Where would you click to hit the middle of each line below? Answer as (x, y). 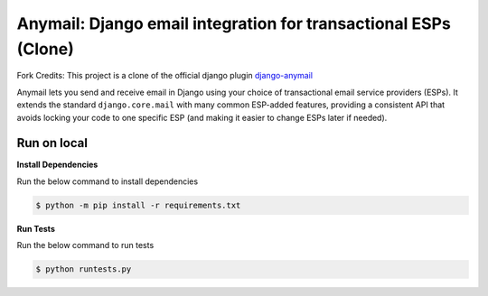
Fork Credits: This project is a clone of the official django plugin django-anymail (165, 76)
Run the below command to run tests (85, 245)
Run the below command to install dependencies (108, 181)
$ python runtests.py (84, 269)
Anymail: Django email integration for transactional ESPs (234, 23)
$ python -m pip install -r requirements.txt (138, 205)
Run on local (52, 143)
